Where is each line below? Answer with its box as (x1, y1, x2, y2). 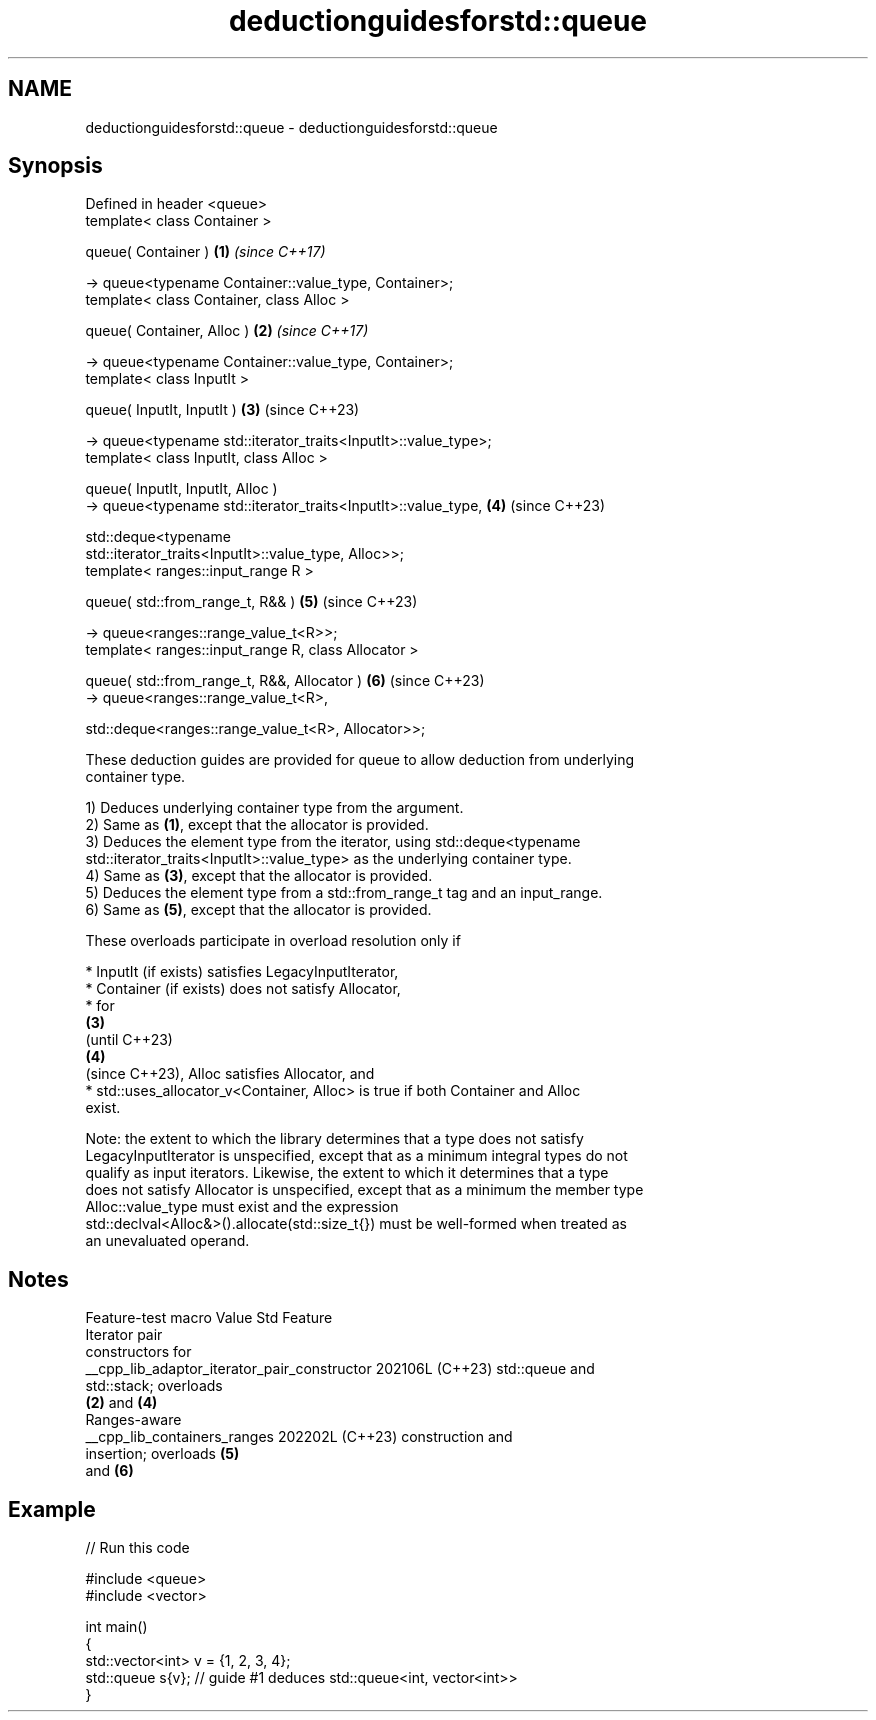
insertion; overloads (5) (85, 1445, 240, 1463)
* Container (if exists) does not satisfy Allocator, (85, 980, 401, 998)
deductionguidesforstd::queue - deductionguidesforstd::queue (85, 118, 498, 136)
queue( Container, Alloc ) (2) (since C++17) (85, 322, 369, 340)
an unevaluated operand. (85, 1232, 250, 1250)
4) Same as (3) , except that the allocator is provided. (85, 867, 433, 885)
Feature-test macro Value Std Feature (85, 1309, 333, 1327)
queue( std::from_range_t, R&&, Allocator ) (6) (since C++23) (85, 672, 485, 690)
